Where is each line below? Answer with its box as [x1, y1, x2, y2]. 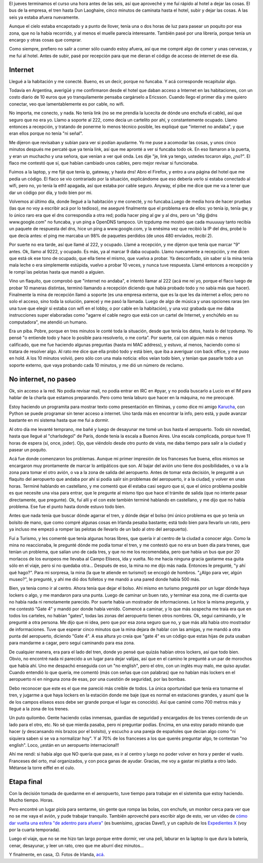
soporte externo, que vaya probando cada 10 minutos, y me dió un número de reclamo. [9, 362, 184, 368]
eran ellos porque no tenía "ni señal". [9, 130, 83, 136]
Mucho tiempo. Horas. [9, 797, 54, 803]
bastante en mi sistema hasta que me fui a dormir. [9, 417, 110, 423]
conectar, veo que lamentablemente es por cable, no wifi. [9, 101, 125, 107]
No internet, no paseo [9, 375, 76, 383]
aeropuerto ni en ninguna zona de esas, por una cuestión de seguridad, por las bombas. [9, 676, 186, 682]
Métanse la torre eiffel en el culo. [9, 765, 75, 771]
